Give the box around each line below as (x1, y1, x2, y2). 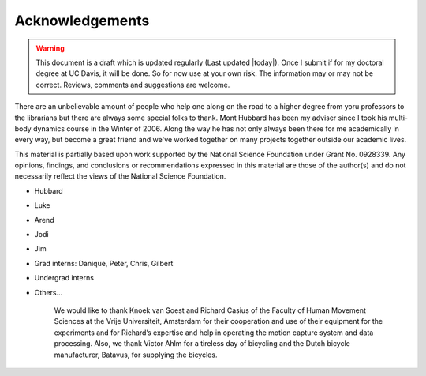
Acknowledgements (14, 12, 150, 29)
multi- (388, 113, 409, 122)
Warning (35, 43, 65, 53)
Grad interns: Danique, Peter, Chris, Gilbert (34, 258, 174, 268)
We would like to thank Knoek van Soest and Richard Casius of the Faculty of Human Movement (54, 305, 367, 315)
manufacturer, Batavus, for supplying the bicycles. (54, 350, 218, 359)
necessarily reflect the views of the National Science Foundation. (14, 171, 226, 181)
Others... (34, 288, 63, 297)
